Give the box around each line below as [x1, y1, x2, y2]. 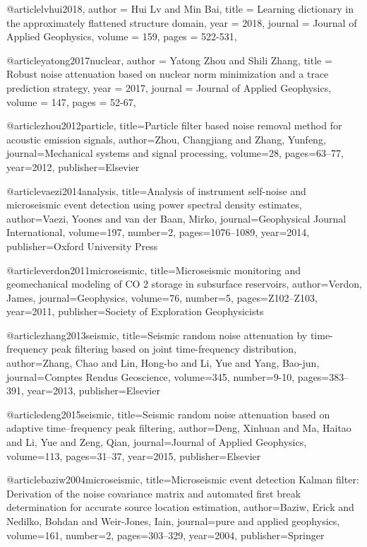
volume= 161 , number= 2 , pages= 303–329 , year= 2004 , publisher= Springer [6, 527, 325, 542]
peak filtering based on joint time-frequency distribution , [51, 341, 297, 356]
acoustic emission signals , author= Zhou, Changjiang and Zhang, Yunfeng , [6, 131, 326, 146]
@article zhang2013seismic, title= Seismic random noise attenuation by [6, 327, 308, 342]
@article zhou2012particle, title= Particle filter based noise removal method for [6, 118, 342, 133]
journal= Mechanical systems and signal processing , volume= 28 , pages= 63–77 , [6, 146, 344, 160]
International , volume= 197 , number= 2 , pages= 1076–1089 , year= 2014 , [6, 225, 310, 240]
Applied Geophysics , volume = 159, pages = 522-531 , [6, 29, 237, 44]
